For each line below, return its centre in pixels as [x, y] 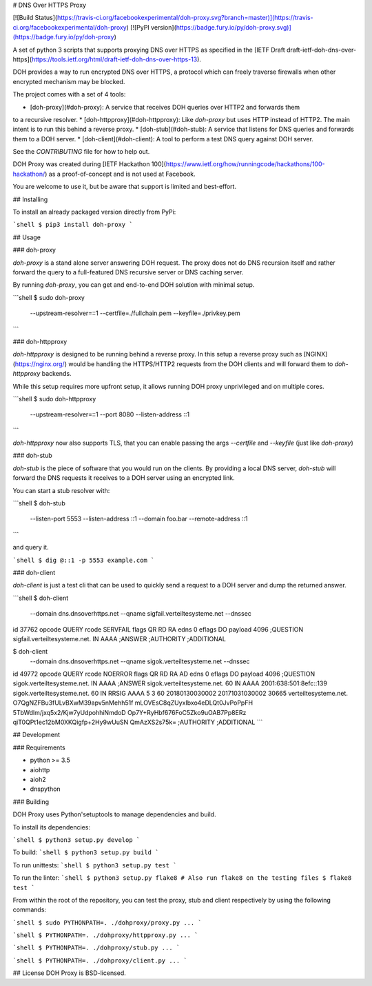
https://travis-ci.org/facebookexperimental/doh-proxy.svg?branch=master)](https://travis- [185, 18]
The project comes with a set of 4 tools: [69, 94]
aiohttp [40, 769]
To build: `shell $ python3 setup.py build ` [86, 852]
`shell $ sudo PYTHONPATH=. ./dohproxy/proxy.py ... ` [107, 923]
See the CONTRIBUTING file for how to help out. [81, 152]
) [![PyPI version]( [152, 27]
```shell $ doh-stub [39, 503]
